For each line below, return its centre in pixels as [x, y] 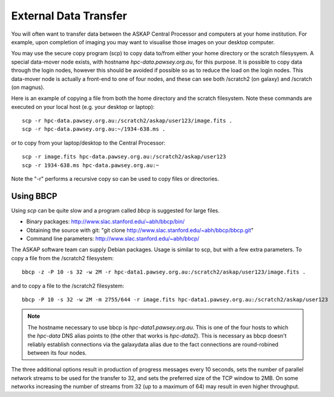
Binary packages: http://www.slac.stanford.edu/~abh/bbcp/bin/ [106, 221]
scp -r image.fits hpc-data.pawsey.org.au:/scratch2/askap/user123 [124, 157]
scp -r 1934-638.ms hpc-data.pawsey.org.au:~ [91, 165]
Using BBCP [34, 196]
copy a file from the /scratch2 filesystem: [63, 258]
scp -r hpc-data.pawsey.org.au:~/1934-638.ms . [94, 129]
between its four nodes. [57, 353]
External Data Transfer [69, 16]
